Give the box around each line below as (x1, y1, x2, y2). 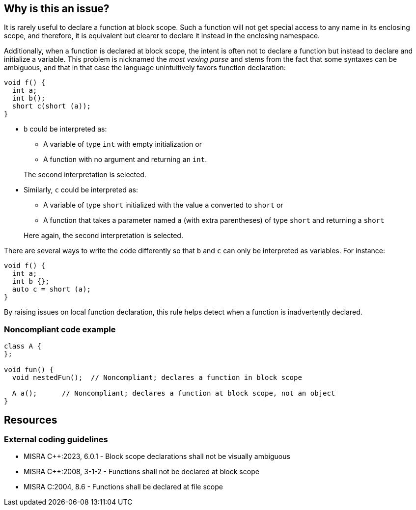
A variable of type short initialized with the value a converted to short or (43, 201, 283, 210)
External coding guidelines (4, 434, 108, 445)
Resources (4, 413, 57, 426)
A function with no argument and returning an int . (43, 155, 207, 164)
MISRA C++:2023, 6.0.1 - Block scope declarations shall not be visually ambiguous (24, 452, 290, 461)
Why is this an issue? (4, 2, 110, 15)
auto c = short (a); (12, 285, 91, 294)
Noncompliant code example (4, 324, 116, 334)
